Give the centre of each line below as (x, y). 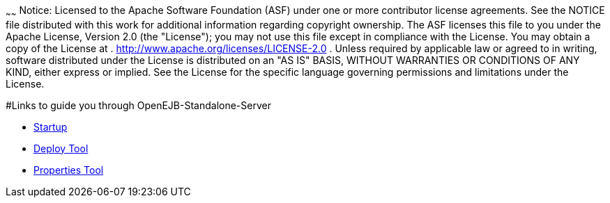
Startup (51, 127)
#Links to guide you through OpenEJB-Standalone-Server (138, 105)
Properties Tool (69, 170)
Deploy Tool (61, 148)
